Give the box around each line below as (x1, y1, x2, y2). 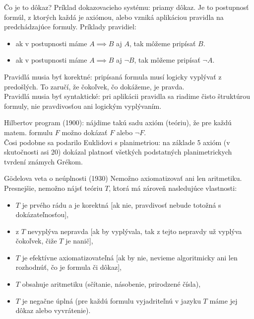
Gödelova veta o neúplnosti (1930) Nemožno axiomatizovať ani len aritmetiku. (4, 173, 242, 183)
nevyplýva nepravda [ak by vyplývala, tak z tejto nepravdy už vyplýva (27, 226, 242, 236)
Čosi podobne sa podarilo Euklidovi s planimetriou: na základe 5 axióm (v (4, 137, 230, 147)
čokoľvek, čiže (15, 236, 57, 246)
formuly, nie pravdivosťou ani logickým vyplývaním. (4, 100, 162, 111)
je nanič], (65, 236, 93, 246)
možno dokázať (62, 127, 108, 137)
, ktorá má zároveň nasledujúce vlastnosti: (109, 182, 237, 193)
